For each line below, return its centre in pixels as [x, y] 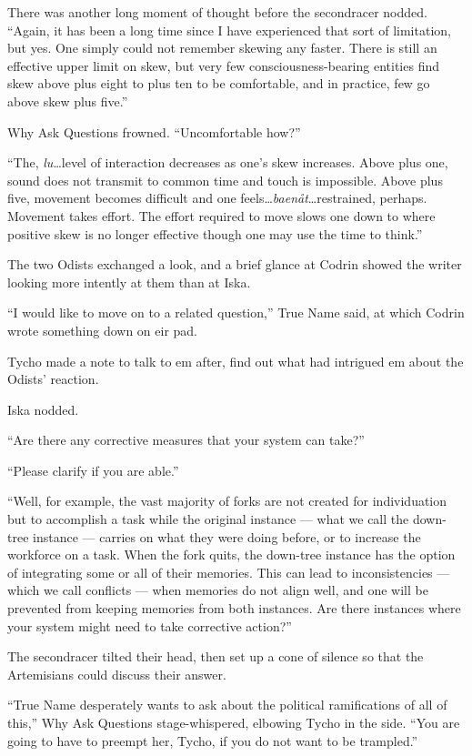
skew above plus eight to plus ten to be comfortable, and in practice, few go [219, 83]
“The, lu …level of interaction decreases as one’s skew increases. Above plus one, [228, 162]
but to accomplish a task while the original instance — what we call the [208, 519]
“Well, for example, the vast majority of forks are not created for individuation [227, 501]
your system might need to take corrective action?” [150, 625]
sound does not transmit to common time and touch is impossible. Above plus [225, 180]
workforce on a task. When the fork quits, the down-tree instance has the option [231, 554]
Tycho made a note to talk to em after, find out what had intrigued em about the [236, 361]
